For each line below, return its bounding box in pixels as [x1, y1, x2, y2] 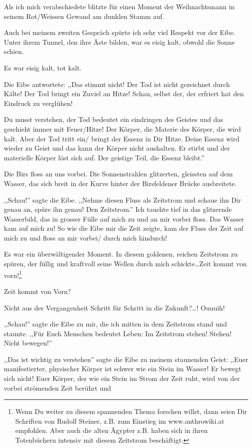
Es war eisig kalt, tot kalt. [4, 62, 82, 72]
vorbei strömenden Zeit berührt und [4, 382, 111, 393]
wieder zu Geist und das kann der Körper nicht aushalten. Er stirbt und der [4, 143, 230, 153]
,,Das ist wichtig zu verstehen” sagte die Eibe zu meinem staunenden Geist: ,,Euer [4, 354, 249, 364]
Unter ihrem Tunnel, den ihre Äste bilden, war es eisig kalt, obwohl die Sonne [4, 36, 235, 47]
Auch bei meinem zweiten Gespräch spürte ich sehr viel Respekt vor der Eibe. [4, 27, 236, 37]
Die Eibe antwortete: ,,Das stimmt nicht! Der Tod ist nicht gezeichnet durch [4, 79, 230, 89]
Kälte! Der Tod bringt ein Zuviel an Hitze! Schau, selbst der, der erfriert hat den [4, 88, 244, 99]
